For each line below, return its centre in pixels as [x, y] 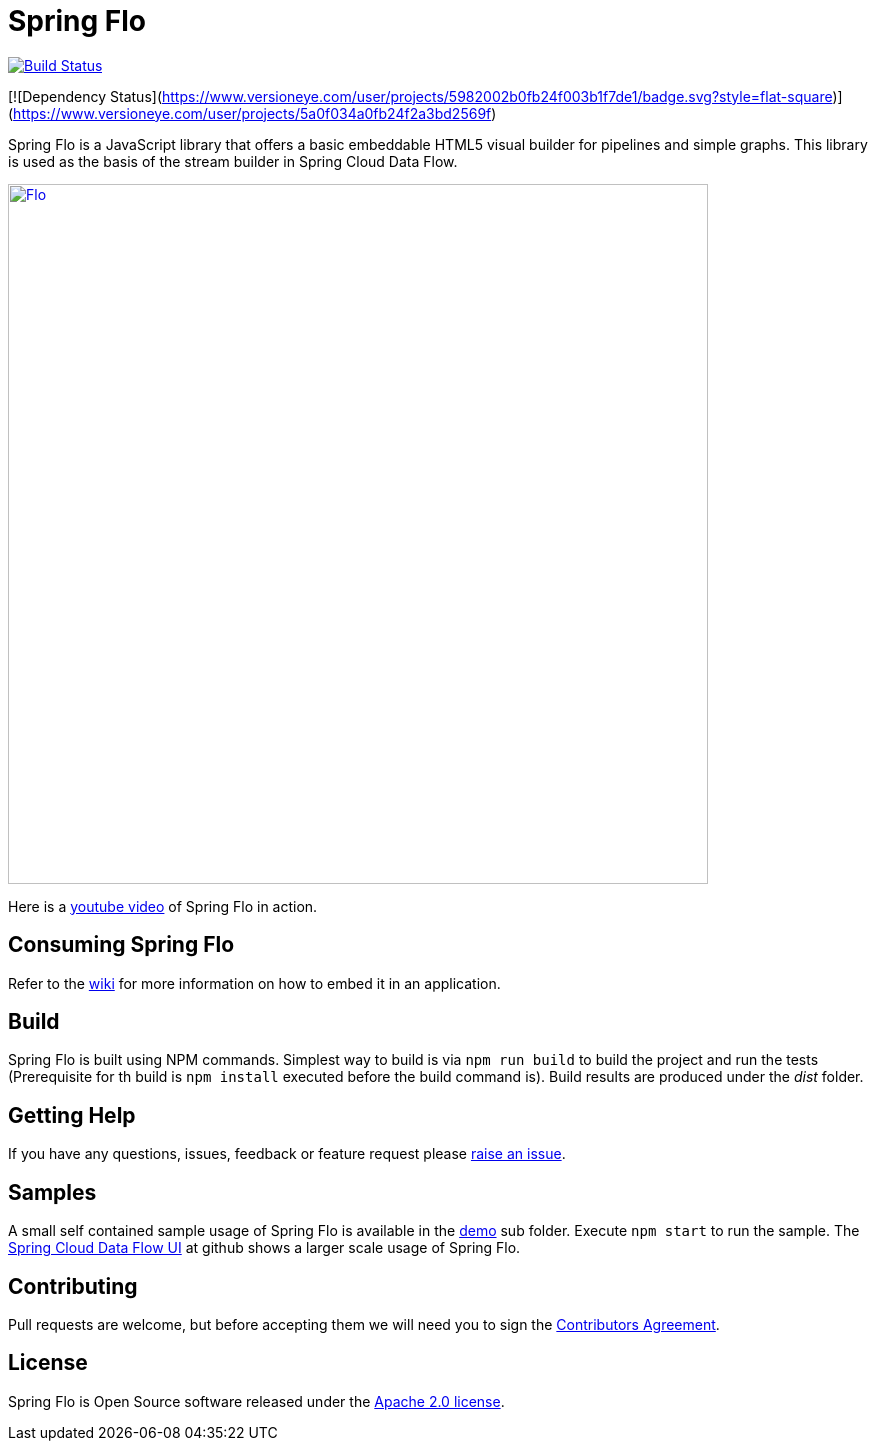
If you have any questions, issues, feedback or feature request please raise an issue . [287, 1154]
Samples [52, 1192]
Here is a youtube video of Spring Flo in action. [163, 906]
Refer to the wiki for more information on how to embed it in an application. [254, 983]
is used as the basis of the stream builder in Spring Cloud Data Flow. [233, 161]
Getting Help [72, 1115]
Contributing [73, 1286]
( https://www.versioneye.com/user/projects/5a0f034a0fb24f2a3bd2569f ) [252, 113]
